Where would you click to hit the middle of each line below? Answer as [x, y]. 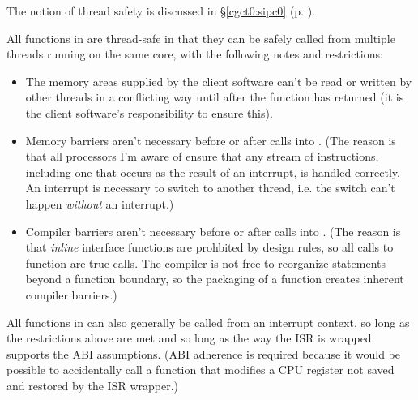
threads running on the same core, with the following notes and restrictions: [195, 54]
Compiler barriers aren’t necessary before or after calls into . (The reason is [213, 231]
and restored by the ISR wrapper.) [93, 385]
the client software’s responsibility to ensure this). [149, 112]
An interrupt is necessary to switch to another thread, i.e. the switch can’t [210, 188]
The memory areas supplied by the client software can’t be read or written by [219, 81]
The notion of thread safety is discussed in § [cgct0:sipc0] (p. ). [161, 11]
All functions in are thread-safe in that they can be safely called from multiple [201, 38]
